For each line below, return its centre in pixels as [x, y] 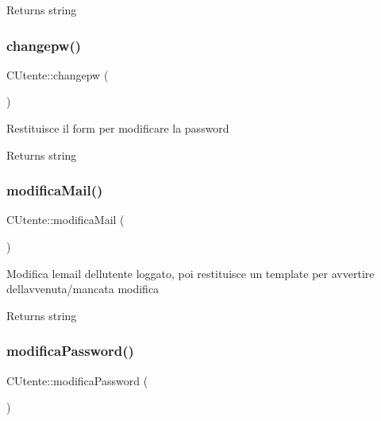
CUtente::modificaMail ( [65, 220]
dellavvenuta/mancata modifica [83, 289]
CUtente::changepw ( [58, 74]
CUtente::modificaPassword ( [77, 380]
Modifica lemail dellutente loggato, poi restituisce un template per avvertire [190, 273]
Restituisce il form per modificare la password [118, 128]
